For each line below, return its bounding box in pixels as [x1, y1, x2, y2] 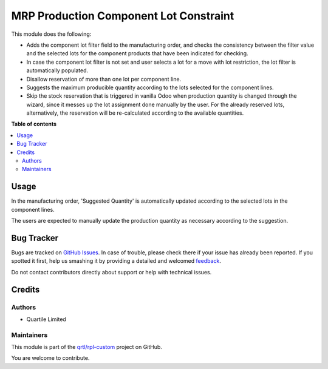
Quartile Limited [26, 316, 66, 323]
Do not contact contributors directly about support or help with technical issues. [11, 268, 212, 276]
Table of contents [11, 120, 57, 127]
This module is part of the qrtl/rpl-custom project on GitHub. [11, 344, 162, 351]
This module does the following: [11, 30, 92, 38]
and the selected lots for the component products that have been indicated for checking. [26, 50, 248, 57]
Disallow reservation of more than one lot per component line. [26, 75, 182, 83]
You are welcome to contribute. [11, 354, 90, 362]
